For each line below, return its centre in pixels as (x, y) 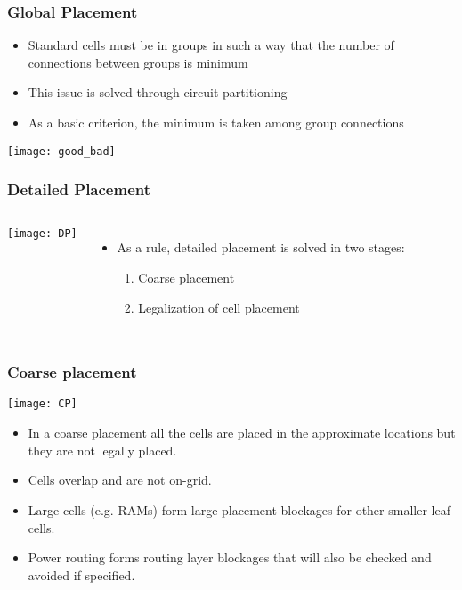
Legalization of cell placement (219, 307)
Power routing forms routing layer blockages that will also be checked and (230, 557)
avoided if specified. (81, 574)
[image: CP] (42, 404)
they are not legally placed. (102, 450)
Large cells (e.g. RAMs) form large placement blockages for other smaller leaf (239, 509)
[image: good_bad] (61, 151)
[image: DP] (42, 234)
